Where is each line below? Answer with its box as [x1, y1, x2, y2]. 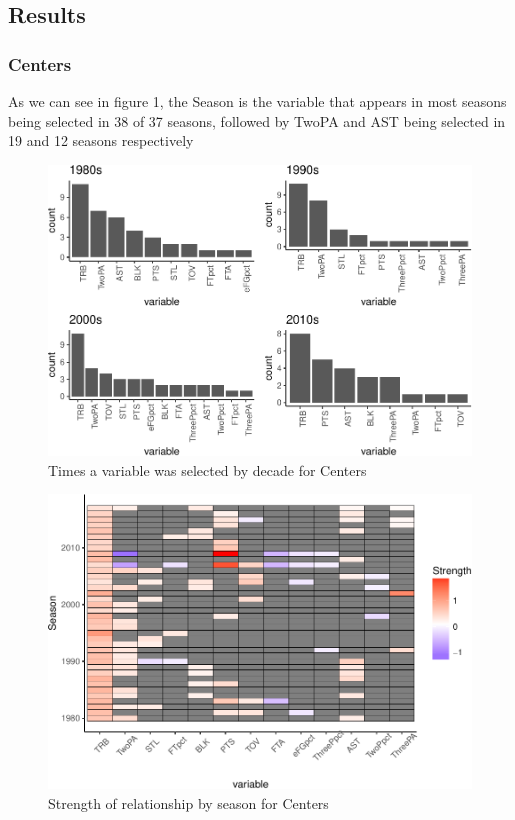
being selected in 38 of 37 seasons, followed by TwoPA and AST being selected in [8, 110, 506, 131]
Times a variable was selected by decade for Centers [48, 459, 367, 480]
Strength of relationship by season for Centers [48, 792, 329, 813]
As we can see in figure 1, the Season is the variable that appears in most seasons [8, 91, 507, 111]
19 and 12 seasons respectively [8, 130, 194, 151]
